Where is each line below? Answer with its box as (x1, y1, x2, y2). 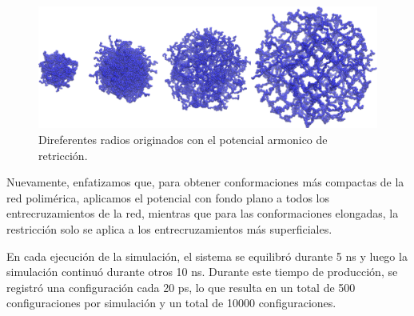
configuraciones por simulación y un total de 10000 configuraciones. (6, 294, 336, 311)
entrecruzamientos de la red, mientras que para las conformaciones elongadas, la (6, 205, 399, 222)
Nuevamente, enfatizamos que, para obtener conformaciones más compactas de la (6, 174, 404, 190)
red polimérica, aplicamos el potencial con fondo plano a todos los (6, 189, 329, 206)
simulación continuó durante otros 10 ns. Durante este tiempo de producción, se (6, 263, 398, 280)
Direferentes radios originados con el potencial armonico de (38, 130, 328, 147)
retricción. (38, 146, 88, 163)
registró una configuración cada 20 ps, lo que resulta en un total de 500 (6, 278, 356, 295)
